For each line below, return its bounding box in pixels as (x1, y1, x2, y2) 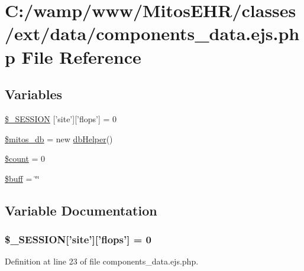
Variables (5, 85, 63, 103)
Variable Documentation (5, 201, 157, 219)
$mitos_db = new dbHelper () (5, 132, 113, 145)
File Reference (21, 44, 141, 68)
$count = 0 (5, 152, 46, 165)
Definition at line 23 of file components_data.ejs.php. (5, 255, 199, 267)
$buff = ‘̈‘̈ (5, 172, 40, 184)
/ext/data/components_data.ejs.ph (5, 21, 300, 45)
